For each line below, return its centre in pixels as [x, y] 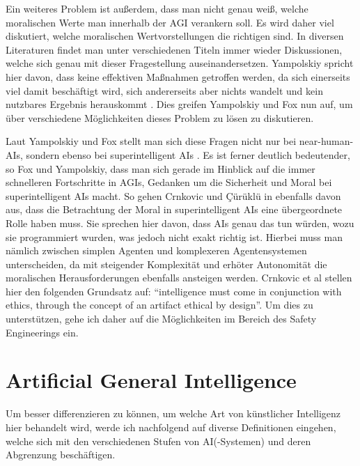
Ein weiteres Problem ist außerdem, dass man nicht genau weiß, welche [157, 8]
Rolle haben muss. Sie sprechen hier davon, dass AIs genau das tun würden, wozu [180, 223]
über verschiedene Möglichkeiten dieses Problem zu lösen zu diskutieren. [160, 117]
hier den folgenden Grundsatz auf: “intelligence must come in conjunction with [174, 291]
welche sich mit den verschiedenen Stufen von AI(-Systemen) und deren [158, 441]
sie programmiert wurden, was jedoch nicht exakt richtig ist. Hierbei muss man [174, 236]
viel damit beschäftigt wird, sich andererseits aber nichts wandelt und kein [164, 90]
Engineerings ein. [42, 332]
